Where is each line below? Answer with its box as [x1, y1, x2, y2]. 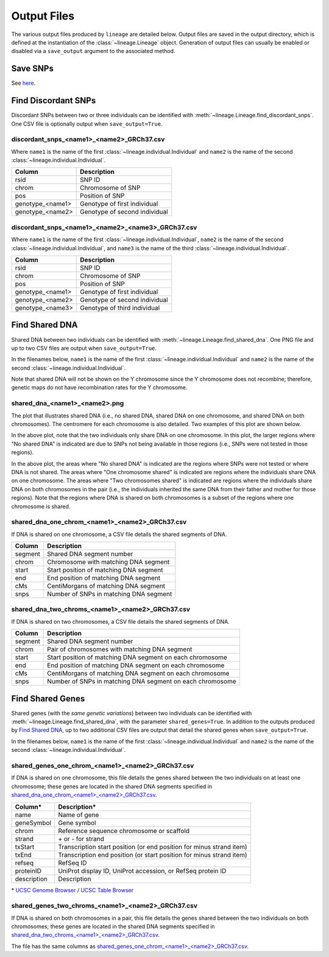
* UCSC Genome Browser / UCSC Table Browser [11, 886, 134, 894]
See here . [11, 79, 36, 87]
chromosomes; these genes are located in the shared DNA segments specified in [11, 923, 216, 930]
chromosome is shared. [11, 502, 71, 510]
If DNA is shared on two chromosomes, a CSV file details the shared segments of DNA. [11, 618, 230, 625]
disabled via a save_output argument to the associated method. [11, 48, 175, 55]
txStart [15, 842, 35, 851]
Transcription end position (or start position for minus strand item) [58, 850, 247, 859]
